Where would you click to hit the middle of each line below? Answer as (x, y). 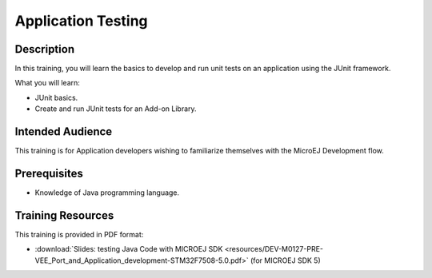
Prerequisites (49, 173)
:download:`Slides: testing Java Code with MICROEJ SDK (129, 249)
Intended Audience (64, 132)
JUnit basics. (56, 97)
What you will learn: (47, 83)
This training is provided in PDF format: (79, 234)
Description (45, 49)
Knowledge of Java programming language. (107, 193)
